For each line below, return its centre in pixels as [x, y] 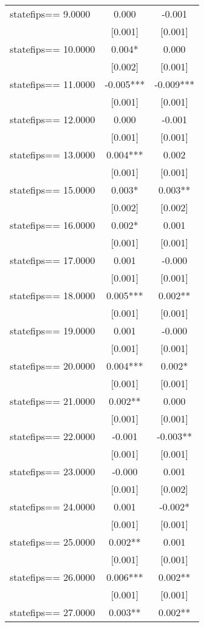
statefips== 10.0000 [53, 49]
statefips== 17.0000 [53, 260]
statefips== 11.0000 [53, 84]
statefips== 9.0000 [50, 14]
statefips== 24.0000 [53, 507]
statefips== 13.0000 [53, 154]
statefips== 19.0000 [53, 330]
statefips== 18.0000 [53, 295]
